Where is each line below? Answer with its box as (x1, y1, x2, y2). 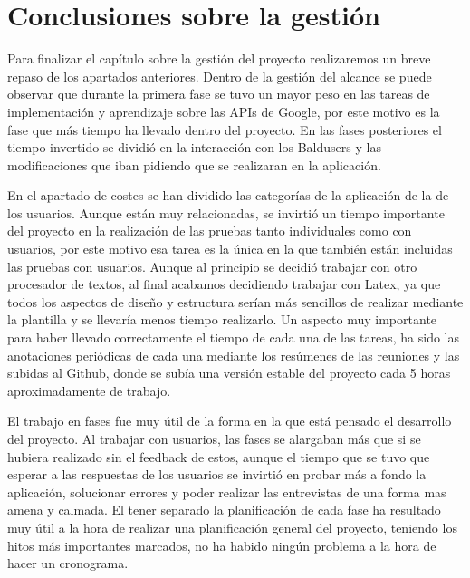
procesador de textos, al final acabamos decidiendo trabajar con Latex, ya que (7, 275, 441, 294)
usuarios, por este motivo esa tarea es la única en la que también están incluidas (7, 239, 453, 258)
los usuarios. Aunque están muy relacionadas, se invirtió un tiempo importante (7, 203, 445, 222)
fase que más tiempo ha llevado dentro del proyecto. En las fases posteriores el (7, 120, 442, 139)
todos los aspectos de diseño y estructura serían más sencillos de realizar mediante (7, 292, 464, 311)
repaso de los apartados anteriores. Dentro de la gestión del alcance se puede (7, 66, 432, 85)
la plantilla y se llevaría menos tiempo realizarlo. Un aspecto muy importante (7, 310, 437, 329)
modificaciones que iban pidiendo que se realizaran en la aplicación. (7, 155, 381, 174)
